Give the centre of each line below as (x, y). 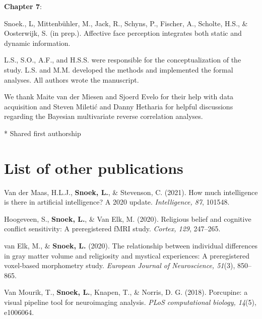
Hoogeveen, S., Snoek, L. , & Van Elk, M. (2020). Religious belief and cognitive (128, 218)
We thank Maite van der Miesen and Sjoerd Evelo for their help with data (119, 97)
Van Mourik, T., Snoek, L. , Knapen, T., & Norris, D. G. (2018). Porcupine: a (126, 292)
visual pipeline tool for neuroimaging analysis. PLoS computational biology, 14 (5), (130, 302)
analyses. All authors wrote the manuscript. (72, 79)
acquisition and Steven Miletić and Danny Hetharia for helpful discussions (119, 106)
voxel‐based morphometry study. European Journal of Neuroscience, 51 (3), (120, 265)
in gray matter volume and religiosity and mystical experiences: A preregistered (127, 255)
